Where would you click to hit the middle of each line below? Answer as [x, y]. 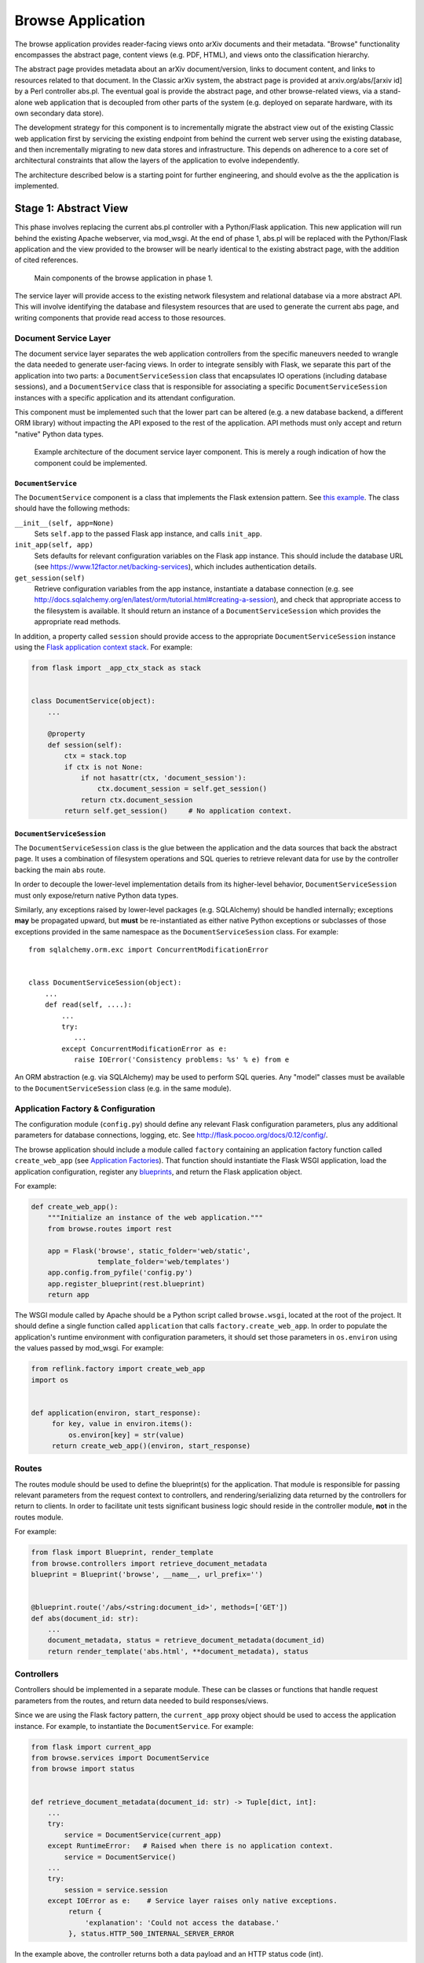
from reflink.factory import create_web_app [118, 1369]
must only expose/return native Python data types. [97, 895]
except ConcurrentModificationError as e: [144, 1049]
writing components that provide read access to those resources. [120, 317]
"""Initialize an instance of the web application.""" [155, 1218]
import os [50, 1380]
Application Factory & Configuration [85, 1109]
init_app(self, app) [54, 545]
